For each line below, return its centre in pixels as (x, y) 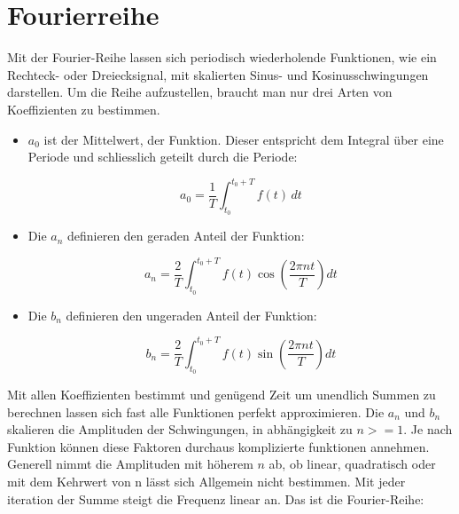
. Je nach (428, 429)
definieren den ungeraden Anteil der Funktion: (191, 315)
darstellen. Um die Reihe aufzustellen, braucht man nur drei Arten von (200, 92)
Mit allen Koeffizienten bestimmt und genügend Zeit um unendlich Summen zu (222, 394)
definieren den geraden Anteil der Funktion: (186, 236)
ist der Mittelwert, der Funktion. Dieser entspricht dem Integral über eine (244, 139)
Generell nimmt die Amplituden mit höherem (130, 464)
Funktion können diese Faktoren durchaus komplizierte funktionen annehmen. (218, 446)
